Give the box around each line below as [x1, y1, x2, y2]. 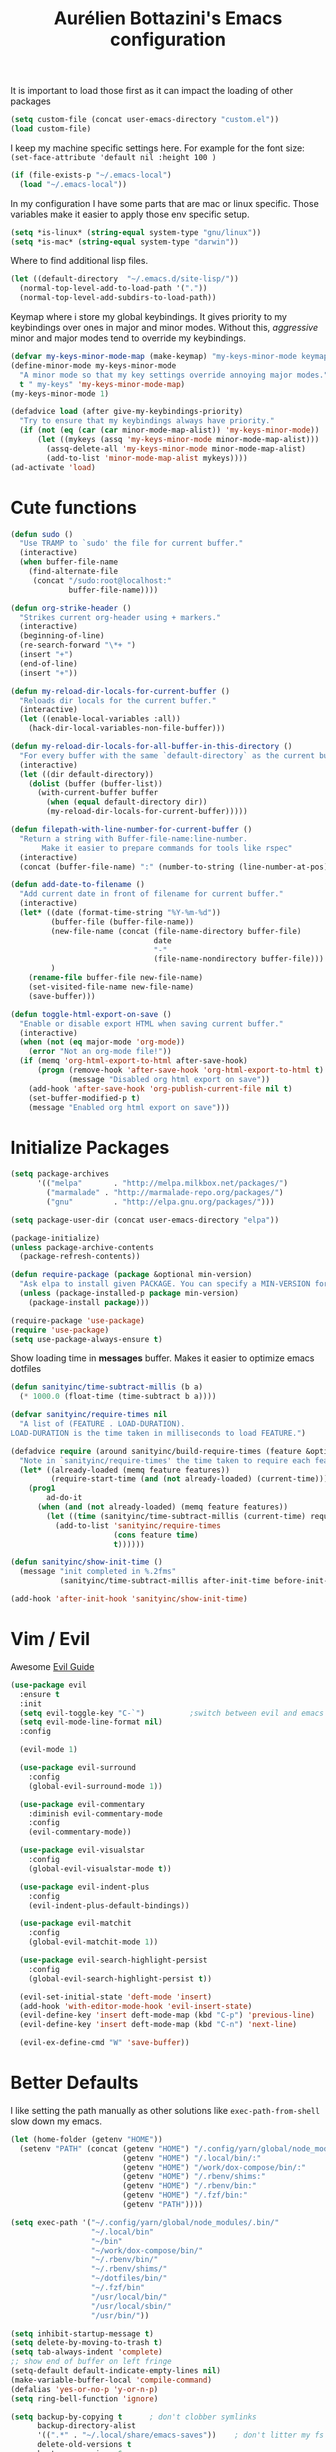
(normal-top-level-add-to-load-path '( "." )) [19, 283, 208, 294]
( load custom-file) [10, 124, 92, 134]
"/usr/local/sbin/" [90, 2301, 172, 2311]
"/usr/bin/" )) [90, 2310, 150, 2321]
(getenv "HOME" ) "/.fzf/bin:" [121, 2190, 248, 2201]
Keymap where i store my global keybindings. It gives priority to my [10, 311, 288, 323]
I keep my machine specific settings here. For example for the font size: [10, 142, 305, 154]
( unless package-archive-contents [10, 1242, 155, 1252]
